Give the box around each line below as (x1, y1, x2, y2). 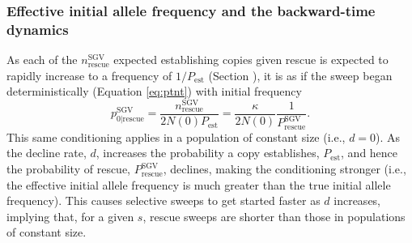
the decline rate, (6, 144, 87, 161)
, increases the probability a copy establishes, (96, 144, 320, 161)
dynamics (6, 19, 69, 39)
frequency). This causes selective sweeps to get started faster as (6, 192, 321, 209)
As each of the (6, 51, 78, 68)
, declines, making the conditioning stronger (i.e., (163, 160, 406, 177)
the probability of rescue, (6, 160, 131, 177)
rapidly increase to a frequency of (6, 66, 172, 83)
